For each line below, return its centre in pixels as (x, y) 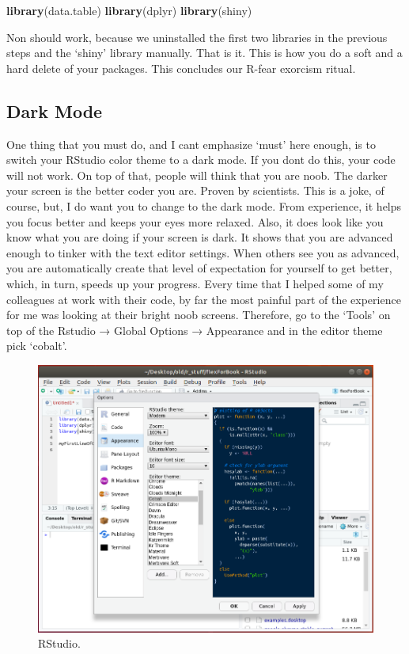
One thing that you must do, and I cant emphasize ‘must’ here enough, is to (191, 144)
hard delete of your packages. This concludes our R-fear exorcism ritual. (181, 68)
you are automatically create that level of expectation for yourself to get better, (199, 268)
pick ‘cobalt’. (37, 346)
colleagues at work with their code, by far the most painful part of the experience (204, 299)
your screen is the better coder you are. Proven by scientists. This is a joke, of (195, 190)
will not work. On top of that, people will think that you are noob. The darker (197, 175)
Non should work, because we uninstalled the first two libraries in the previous (197, 37)
